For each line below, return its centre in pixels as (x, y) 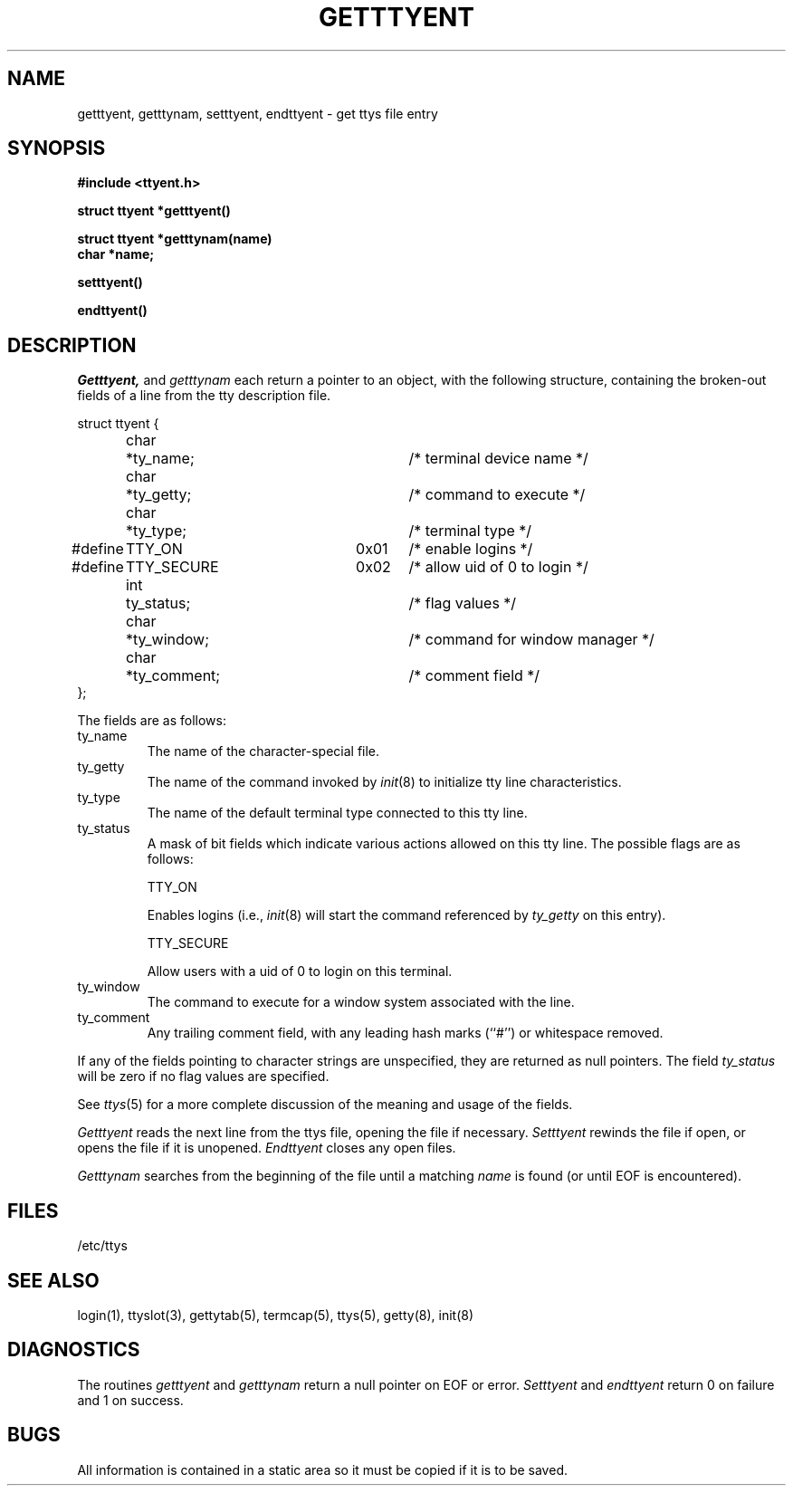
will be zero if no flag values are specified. (203, 1077)
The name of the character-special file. (263, 751)
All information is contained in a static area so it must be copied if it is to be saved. (322, 1469)
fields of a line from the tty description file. (204, 396)
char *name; (116, 254)
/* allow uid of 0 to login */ (498, 567)
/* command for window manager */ (531, 640)
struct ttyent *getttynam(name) (175, 239)
